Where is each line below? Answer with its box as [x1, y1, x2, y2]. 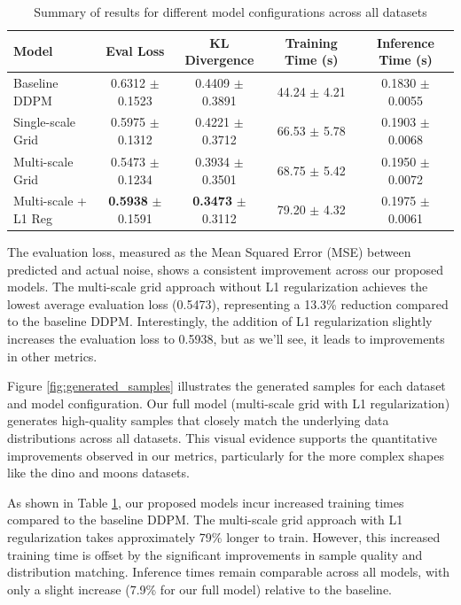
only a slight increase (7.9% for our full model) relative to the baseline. [7, 579, 392, 598]
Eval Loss [105, 42, 165, 60]
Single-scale [13, 112, 76, 131]
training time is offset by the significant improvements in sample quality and [7, 545, 423, 563]
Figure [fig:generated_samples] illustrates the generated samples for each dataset [7, 376, 446, 395]
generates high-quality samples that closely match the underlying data [7, 411, 389, 430]
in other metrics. [7, 346, 98, 365]
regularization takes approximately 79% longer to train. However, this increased [7, 527, 441, 546]
